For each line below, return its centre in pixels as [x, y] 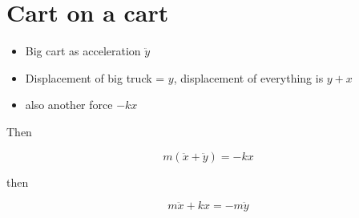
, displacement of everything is [248, 77]
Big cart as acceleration [83, 51]
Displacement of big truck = [95, 77]
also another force [69, 105]
